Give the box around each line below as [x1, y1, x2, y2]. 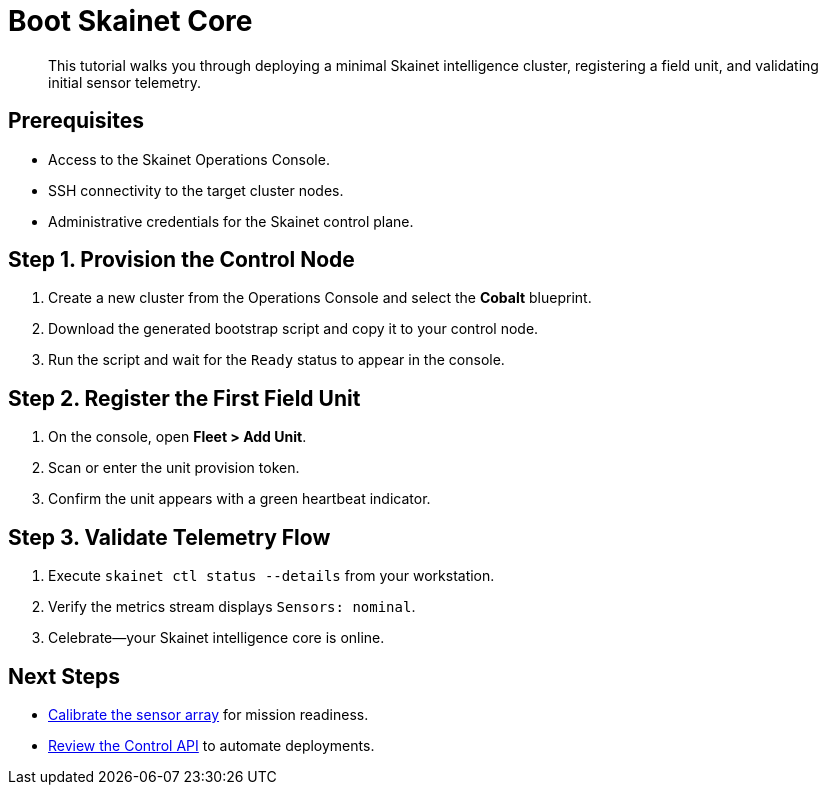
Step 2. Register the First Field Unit [8, 385, 361, 411]
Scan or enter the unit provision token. [48, 459, 300, 477]
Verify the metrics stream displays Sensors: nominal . [48, 598, 416, 616]
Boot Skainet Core [8, 4, 253, 38]
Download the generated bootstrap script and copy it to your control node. [48, 320, 539, 338]
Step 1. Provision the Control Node [8, 247, 355, 273]
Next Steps [8, 663, 120, 689]
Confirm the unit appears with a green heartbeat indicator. [48, 490, 431, 508]
